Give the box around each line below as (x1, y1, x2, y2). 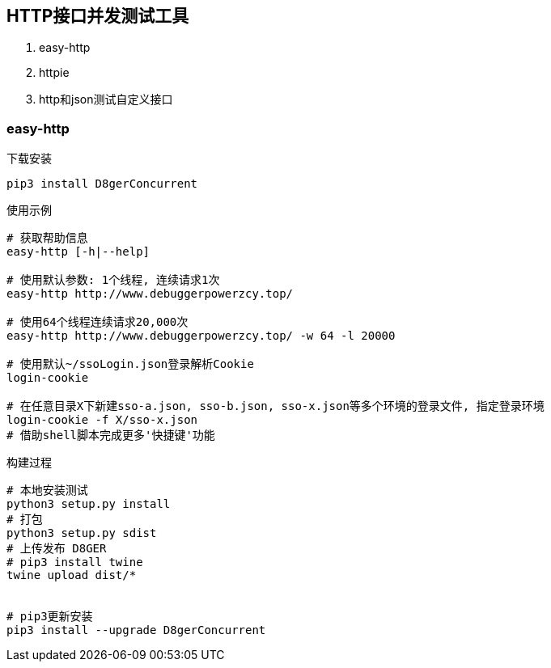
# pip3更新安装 (6, 610, 93, 624)
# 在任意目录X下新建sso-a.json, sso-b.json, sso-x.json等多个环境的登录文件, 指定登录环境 (6, 400, 545, 413)
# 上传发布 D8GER (6, 542, 107, 556)
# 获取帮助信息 (6, 231, 88, 245)
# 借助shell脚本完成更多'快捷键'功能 (6, 429, 215, 442)
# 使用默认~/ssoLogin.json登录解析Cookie (6, 357, 254, 371)
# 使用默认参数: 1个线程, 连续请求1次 (6, 273, 220, 287)
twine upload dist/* (6, 569, 137, 582)
